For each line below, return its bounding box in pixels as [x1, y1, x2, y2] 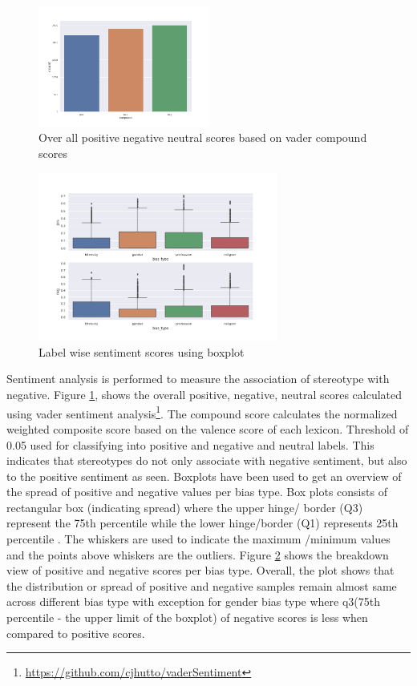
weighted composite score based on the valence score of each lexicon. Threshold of [6, 420, 409, 437]
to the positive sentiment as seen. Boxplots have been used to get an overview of [6, 467, 402, 484]
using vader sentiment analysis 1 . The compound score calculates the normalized [6, 402, 398, 422]
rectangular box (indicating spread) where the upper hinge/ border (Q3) [6, 498, 363, 515]
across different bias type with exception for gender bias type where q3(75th [6, 593, 380, 610]
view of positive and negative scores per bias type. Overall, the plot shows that [6, 562, 395, 579]
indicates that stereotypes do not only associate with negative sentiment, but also [6, 452, 407, 469]
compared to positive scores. [6, 624, 145, 641]
